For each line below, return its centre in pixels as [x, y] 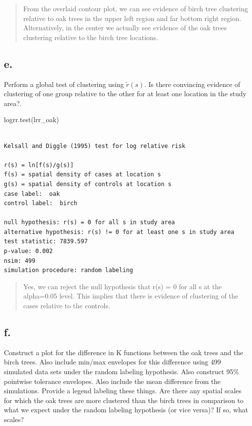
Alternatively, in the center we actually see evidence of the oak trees [125, 28]
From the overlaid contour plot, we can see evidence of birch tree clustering [136, 8]
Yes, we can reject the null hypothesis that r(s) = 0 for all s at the [122, 286]
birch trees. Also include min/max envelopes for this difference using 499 [113, 362]
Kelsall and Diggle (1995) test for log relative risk [95, 146]
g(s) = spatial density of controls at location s [88, 184]
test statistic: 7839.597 [46, 242]
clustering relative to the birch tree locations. [91, 37]
